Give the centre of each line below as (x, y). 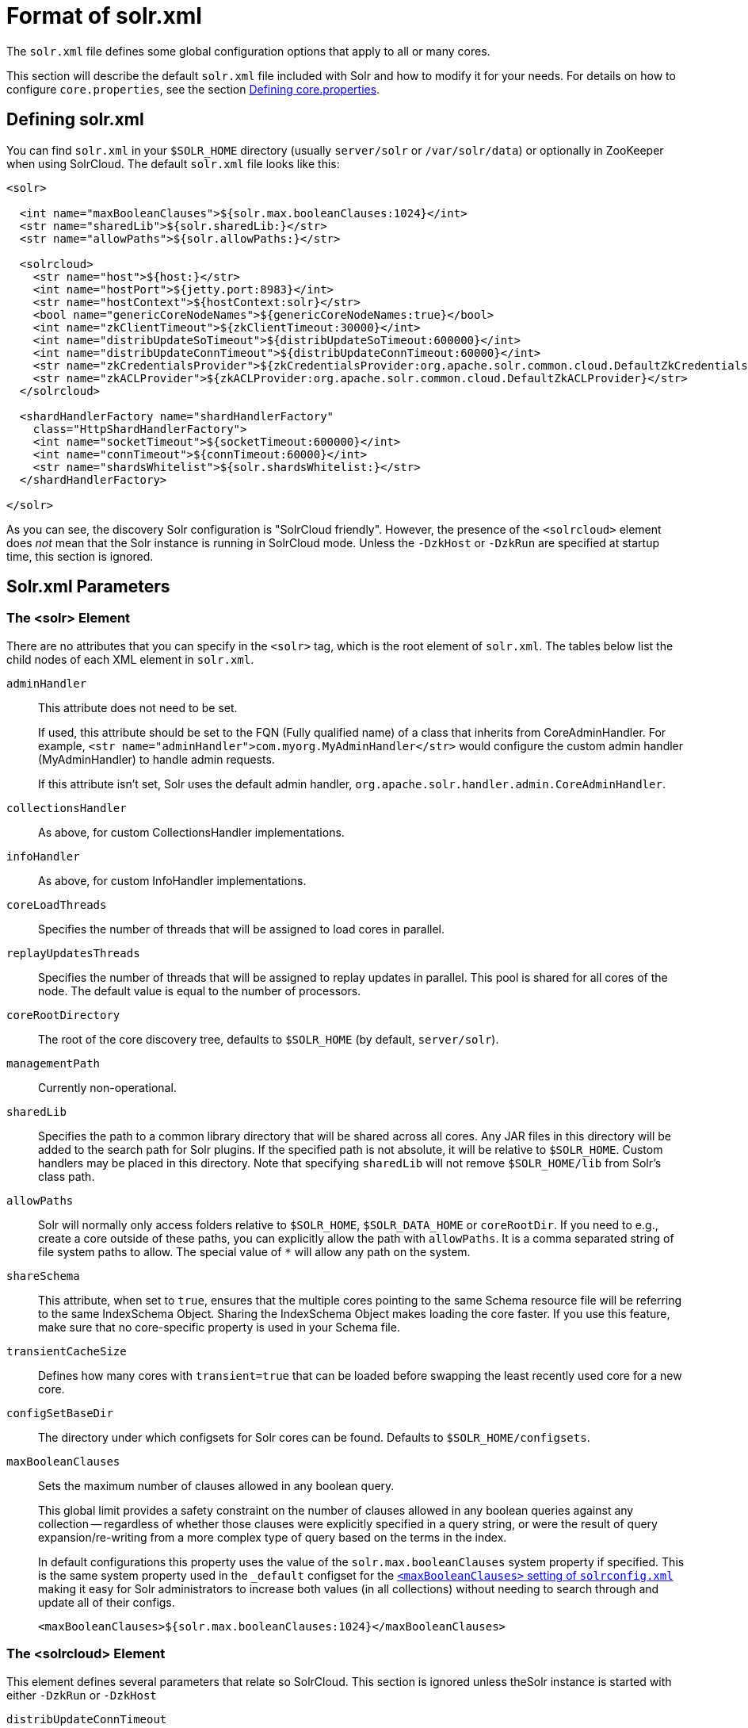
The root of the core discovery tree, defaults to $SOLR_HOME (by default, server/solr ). (269, 1039)
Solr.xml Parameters (88, 587)
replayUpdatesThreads (73, 953)
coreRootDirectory (63, 1015)
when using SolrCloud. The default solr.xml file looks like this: (173, 163)
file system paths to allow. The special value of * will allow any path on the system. (254, 1251)
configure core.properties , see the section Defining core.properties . (193, 89)
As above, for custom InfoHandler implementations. (172, 880)
